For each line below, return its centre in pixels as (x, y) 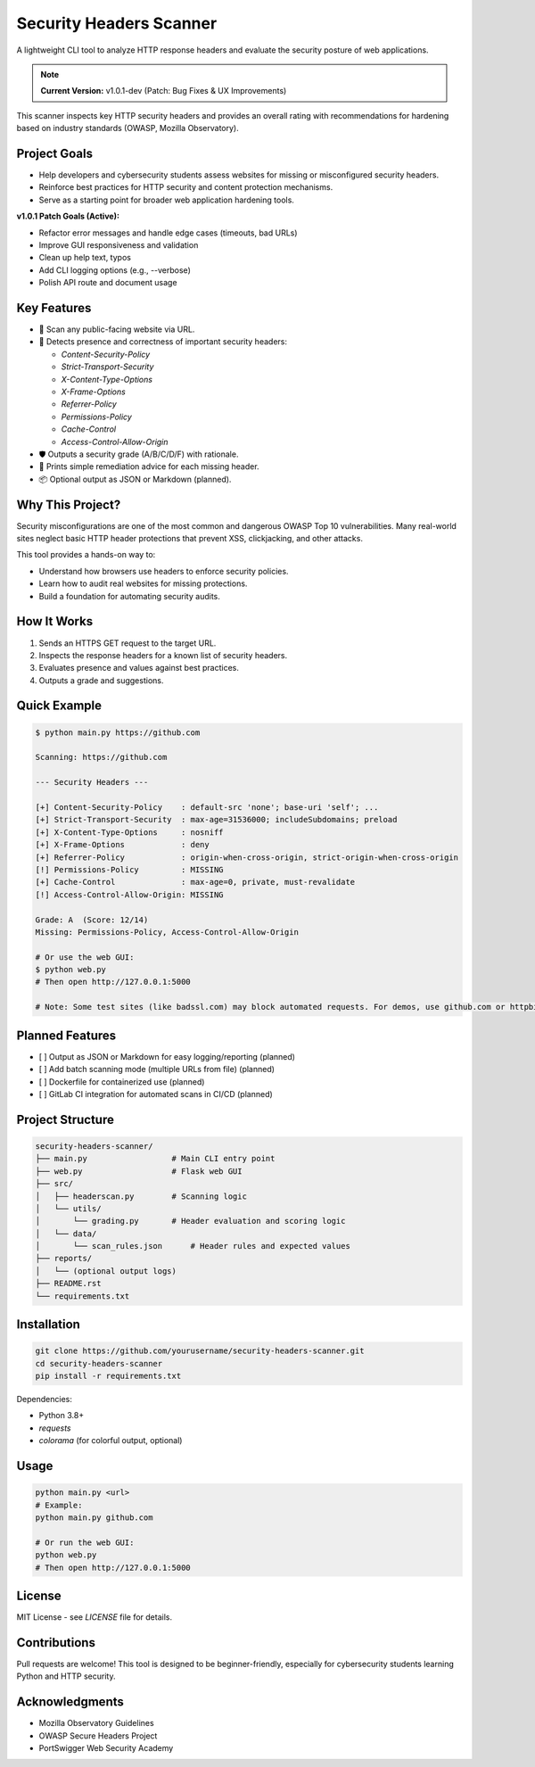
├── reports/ (64, 1259)
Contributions (56, 1643)
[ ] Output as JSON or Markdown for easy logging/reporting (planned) (167, 1056)
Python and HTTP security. (66, 1676)
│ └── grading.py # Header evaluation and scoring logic (190, 1221)
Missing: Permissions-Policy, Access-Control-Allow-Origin (167, 932)
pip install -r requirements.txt (108, 1376)
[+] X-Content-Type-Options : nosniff (129, 832)
